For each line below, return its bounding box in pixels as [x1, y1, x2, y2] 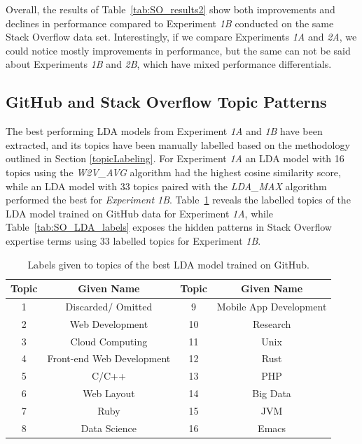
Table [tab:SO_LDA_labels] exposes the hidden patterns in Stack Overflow [6, 220, 332, 234]
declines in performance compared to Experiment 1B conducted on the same [6, 15, 334, 30]
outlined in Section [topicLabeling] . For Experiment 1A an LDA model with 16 [6, 151, 344, 166]
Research [252, 316, 291, 331]
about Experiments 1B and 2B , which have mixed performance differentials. [6, 57, 332, 71]
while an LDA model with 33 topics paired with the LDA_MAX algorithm [6, 178, 327, 193]
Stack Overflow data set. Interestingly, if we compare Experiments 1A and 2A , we [6, 29, 357, 44]
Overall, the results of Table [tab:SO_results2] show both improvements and [6, 2, 335, 16]
